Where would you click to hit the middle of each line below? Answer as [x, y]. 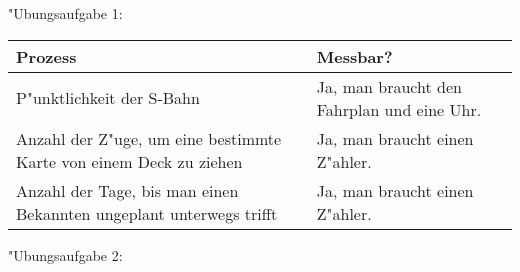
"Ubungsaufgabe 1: [65, 13]
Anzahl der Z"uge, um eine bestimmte [149, 138]
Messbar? [354, 56]
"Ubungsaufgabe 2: [65, 254]
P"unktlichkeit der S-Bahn [108, 98]
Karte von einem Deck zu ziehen [129, 161]
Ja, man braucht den [389, 86]
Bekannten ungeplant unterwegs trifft [147, 213]
